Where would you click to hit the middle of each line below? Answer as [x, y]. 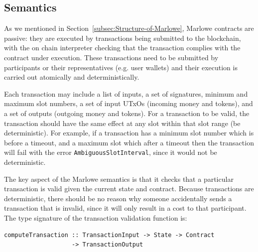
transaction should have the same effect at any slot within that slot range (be [122, 123]
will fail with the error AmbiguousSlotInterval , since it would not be [111, 152]
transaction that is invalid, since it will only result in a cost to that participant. [125, 208]
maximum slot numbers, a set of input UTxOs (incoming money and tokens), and [129, 103]
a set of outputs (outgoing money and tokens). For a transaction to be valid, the [127, 113]
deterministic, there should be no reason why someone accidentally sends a [118, 198]
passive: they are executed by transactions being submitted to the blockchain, [123, 38]
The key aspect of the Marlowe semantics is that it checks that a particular [119, 179]
